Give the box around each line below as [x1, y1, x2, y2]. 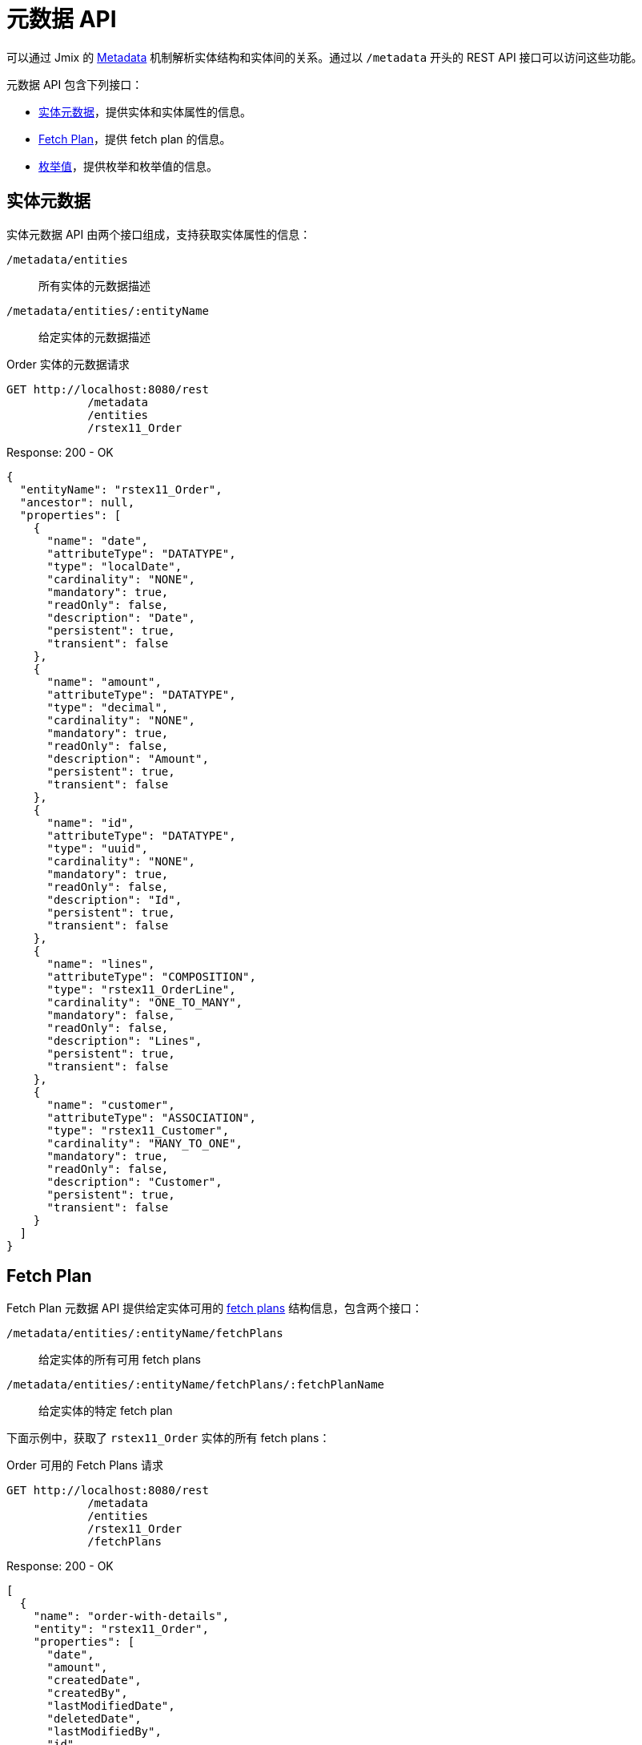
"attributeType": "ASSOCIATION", [46, 1110, 256, 1124]
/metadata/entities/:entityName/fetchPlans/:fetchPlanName [6, 1378, 385, 1392]
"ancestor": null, [19, 495, 135, 509]
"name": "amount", [46, 675, 162, 688]
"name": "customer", [46, 1098, 175, 1111]
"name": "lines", [46, 957, 155, 970]
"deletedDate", [46, 1712, 142, 1726]
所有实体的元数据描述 [38, 278, 150, 292]
